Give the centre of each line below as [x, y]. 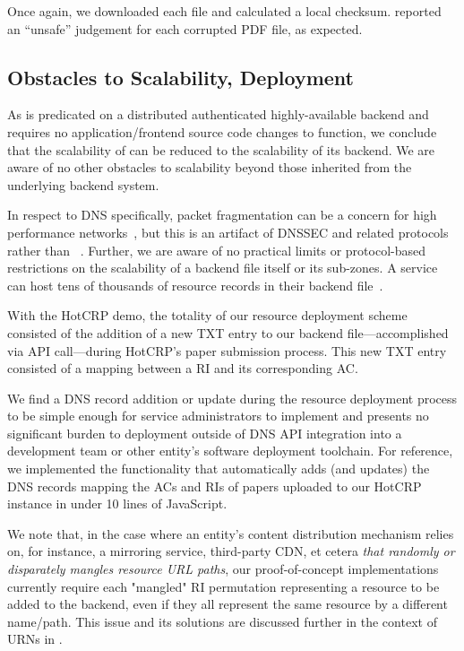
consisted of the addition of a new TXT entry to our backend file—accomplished [228, 332]
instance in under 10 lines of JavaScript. [117, 503]
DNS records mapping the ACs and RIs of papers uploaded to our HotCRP [215, 486]
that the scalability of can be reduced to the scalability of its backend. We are [221, 149]
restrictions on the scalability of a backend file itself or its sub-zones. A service [223, 268]
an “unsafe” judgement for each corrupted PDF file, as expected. [185, 28]
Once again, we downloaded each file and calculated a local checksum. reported [224, 11]
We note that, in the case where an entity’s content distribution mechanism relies [231, 533]
